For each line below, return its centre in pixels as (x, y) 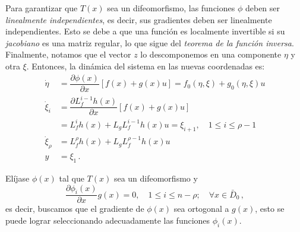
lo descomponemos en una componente (211, 54)
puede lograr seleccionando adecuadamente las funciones (108, 220)
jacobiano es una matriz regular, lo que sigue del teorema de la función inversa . (150, 42)
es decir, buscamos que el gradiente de (75, 209)
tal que (72, 178)
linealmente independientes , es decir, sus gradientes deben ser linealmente (139, 19)
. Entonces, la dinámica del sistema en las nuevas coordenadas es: (146, 66)
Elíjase (18, 178)
